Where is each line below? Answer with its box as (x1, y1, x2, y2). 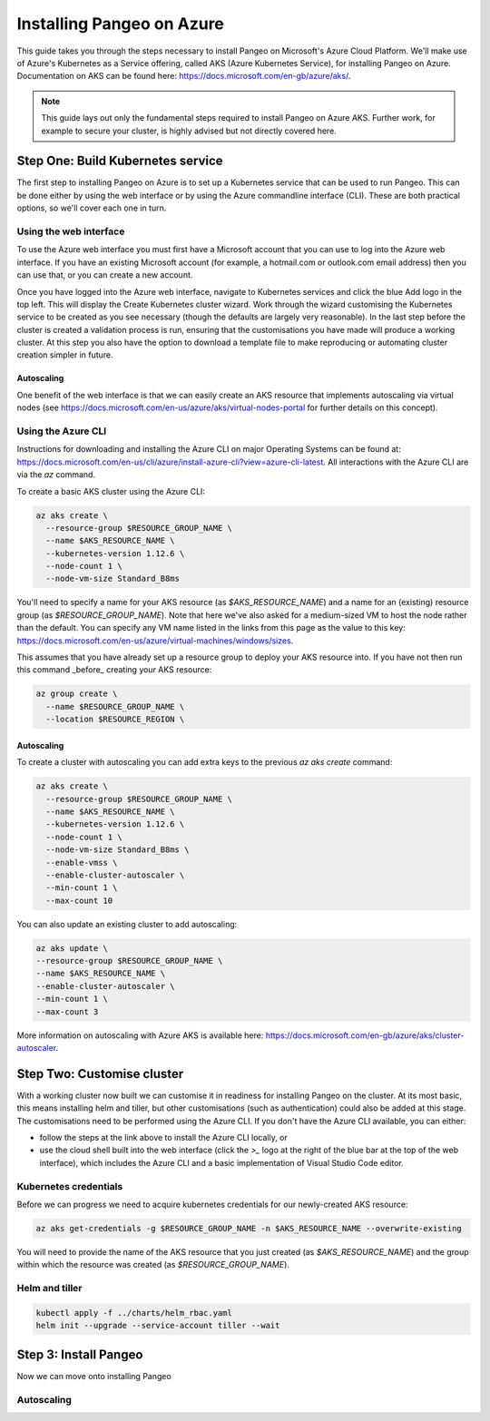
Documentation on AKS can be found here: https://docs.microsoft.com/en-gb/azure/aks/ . (16, 71, 351, 82)
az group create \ (35, 689, 118, 699)
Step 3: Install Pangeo (16, 1347, 143, 1362)
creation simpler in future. (16, 349, 113, 360)
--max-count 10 (45, 895, 113, 906)
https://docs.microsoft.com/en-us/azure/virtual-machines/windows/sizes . (16, 635, 294, 646)
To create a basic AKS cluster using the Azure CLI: (16, 485, 206, 496)
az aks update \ (35, 943, 109, 953)
